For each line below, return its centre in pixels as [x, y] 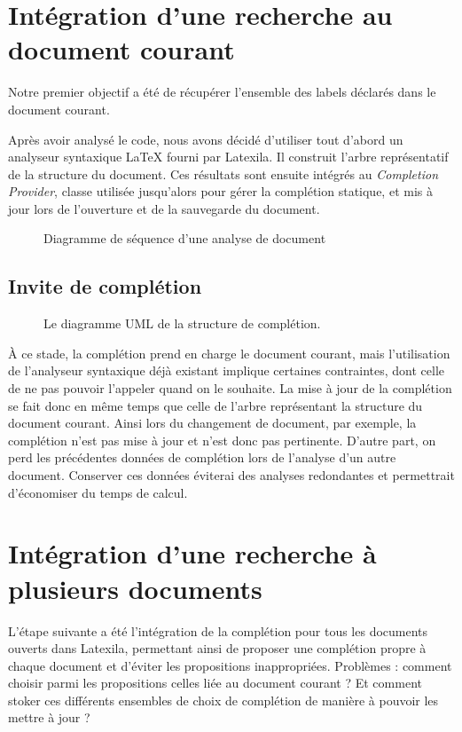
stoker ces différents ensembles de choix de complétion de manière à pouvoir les [223, 700]
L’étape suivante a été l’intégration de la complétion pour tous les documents [218, 630]
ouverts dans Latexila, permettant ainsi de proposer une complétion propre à [217, 648]
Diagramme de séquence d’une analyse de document [185, 238]
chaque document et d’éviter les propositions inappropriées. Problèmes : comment [230, 665]
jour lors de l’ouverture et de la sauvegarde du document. [164, 208]
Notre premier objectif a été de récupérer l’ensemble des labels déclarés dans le [222, 92]
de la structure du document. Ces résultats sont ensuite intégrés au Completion [223, 173]
